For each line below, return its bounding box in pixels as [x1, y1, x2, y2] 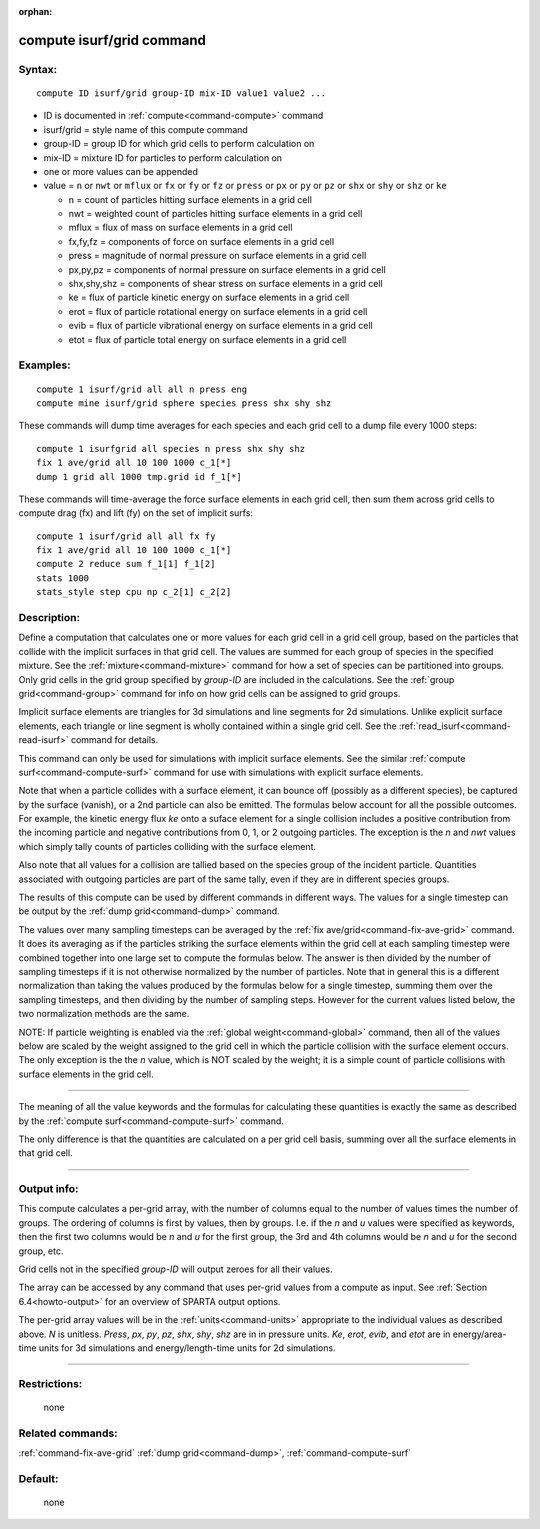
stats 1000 [36, 572, 90, 584]
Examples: [18, 358, 71, 372]
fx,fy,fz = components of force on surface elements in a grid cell [68, 235, 335, 247]
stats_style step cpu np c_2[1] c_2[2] [36, 586, 232, 598]
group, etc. [18, 1245, 64, 1257]
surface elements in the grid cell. [18, 1068, 154, 1080]
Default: [18, 1471, 59, 1485]
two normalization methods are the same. [18, 1008, 190, 1020]
